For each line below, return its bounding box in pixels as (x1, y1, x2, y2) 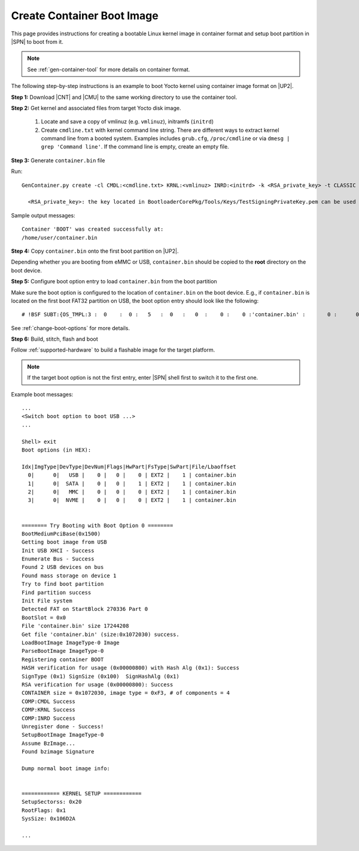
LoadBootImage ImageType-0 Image (22, 639, 120, 646)
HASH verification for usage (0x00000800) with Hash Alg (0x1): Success (22, 665, 239, 671)
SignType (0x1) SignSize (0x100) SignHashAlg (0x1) (22, 673, 180, 680)
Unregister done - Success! (22, 723, 104, 730)
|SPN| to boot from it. (11, 38, 64, 45)
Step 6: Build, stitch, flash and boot (11, 335, 98, 343)
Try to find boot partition (22, 581, 104, 587)
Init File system (22, 598, 72, 604)
